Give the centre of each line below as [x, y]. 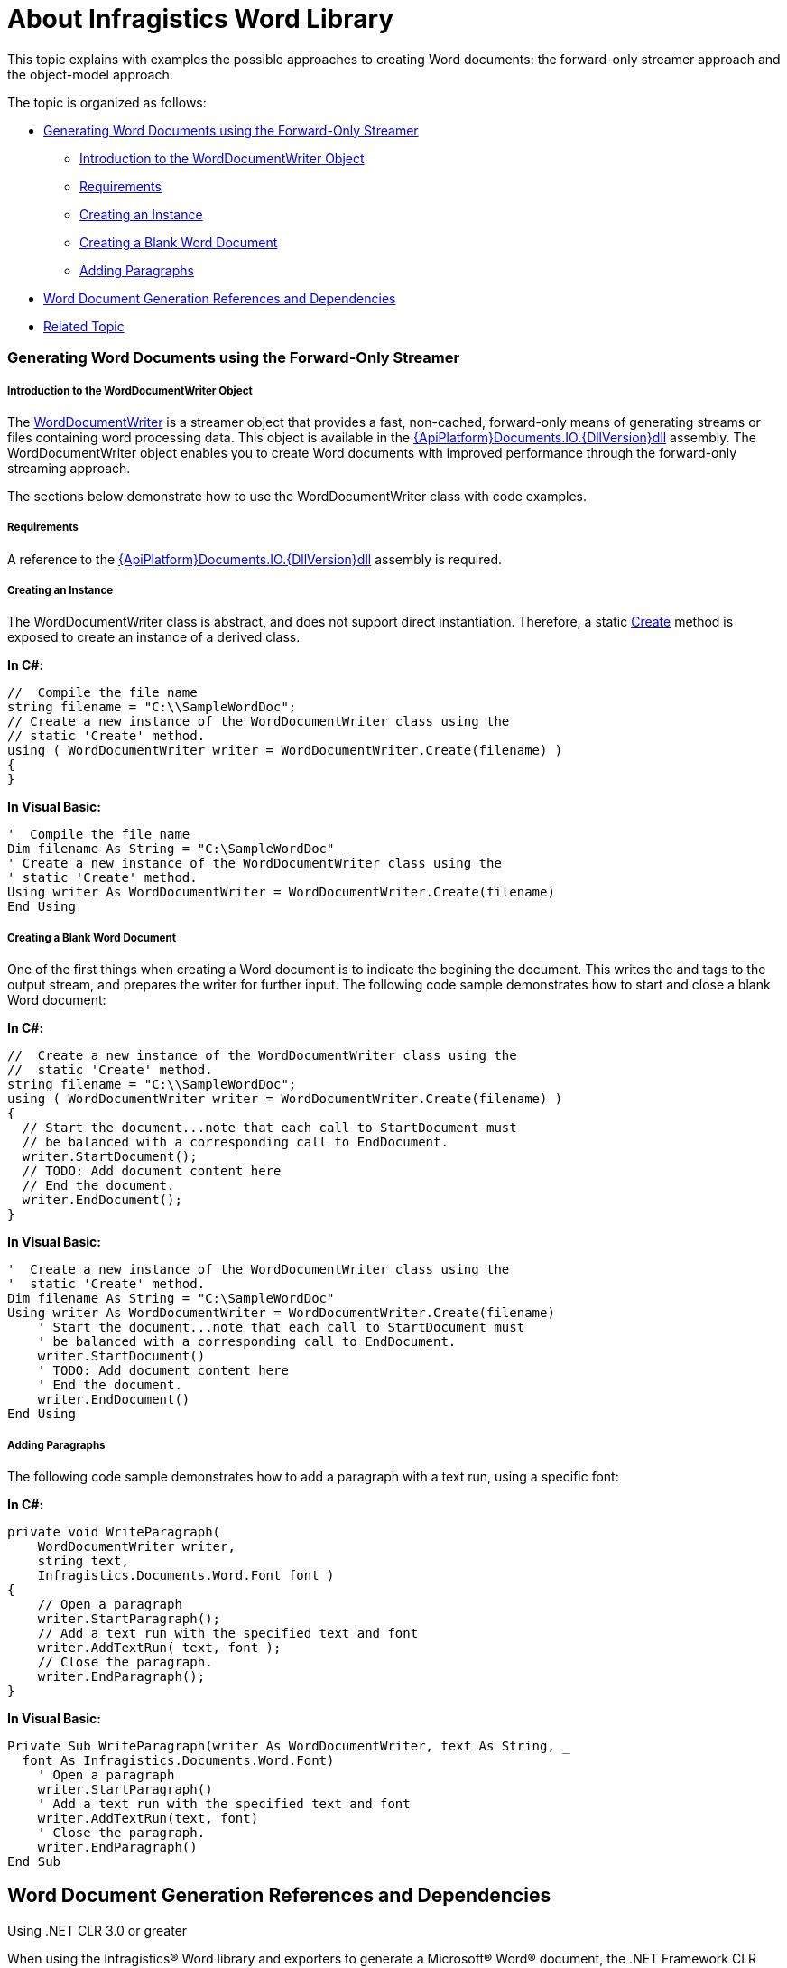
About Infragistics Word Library [201, 19]
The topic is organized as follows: [107, 102]
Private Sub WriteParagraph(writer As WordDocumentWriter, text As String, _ [289, 1746]
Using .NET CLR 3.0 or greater [97, 1930]
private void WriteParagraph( [114, 1532]
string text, [83, 1561]
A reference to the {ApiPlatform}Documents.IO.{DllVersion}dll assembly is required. [255, 559]
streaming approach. [69, 468]
